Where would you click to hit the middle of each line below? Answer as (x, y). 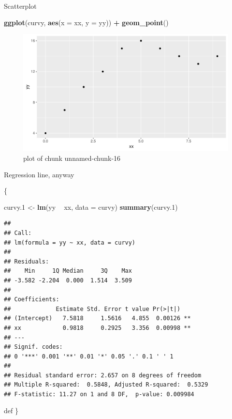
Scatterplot (20, 6)
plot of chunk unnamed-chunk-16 (72, 158)
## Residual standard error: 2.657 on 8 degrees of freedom (103, 375)
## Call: (18, 233)
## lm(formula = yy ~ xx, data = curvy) (70, 242)
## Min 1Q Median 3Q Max (68, 271)
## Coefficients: (32, 300)
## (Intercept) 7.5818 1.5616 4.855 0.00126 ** (97, 318)
